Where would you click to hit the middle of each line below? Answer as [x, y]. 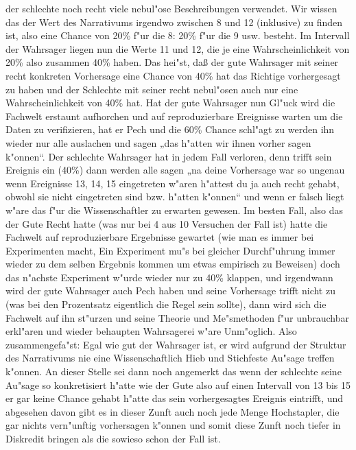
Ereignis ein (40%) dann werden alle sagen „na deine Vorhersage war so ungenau [175, 170]
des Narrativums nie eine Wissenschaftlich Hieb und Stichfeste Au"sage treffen [170, 358]
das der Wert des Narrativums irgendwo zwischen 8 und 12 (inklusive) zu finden [174, 22]
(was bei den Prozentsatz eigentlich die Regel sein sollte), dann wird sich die [166, 304]
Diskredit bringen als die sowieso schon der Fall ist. [113, 438]
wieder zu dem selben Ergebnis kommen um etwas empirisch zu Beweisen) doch [173, 264]
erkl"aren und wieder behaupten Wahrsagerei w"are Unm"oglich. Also [151, 331]
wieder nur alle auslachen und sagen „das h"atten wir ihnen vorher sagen [158, 142]
